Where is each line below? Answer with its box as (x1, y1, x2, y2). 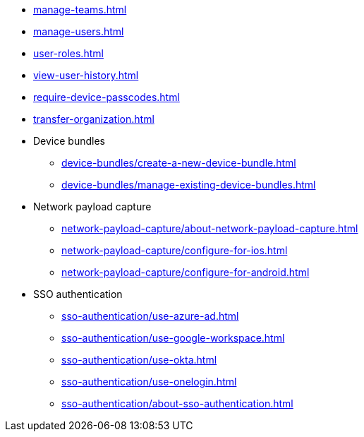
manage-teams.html (33, 4, 127, 16)
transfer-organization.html (33, 113, 154, 125)
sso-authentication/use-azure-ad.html (61, 310, 239, 322)
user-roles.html (33, 47, 104, 59)
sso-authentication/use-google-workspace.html (61, 332, 285, 344)
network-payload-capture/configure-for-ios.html (61, 244, 288, 256)
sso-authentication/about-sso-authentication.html (61, 397, 293, 409)
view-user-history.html (33, 69, 139, 81)
